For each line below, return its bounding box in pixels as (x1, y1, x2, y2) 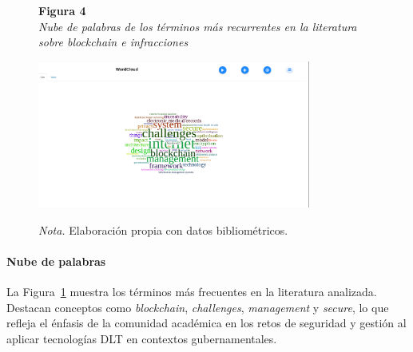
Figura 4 (38, 2, 86, 18)
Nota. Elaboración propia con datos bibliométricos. (38, 221, 288, 238)
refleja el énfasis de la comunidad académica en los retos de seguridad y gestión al (6, 314, 407, 331)
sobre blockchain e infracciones (38, 34, 189, 50)
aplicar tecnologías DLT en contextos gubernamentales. (6, 330, 277, 346)
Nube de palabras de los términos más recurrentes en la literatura (38, 18, 357, 34)
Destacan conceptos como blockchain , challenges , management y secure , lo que (6, 299, 389, 315)
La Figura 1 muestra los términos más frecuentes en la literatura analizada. (6, 283, 377, 299)
